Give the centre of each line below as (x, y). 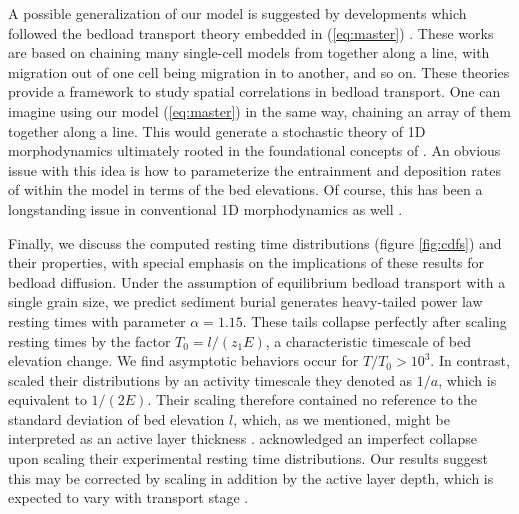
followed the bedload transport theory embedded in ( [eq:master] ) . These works (251, 32)
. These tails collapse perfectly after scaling (374, 320)
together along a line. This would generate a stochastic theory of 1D (217, 130)
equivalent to (47, 399)
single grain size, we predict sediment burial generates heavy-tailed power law (245, 301)
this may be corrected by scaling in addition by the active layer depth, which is (251, 477)
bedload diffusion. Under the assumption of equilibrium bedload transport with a (257, 281)
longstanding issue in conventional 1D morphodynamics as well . (205, 208)
